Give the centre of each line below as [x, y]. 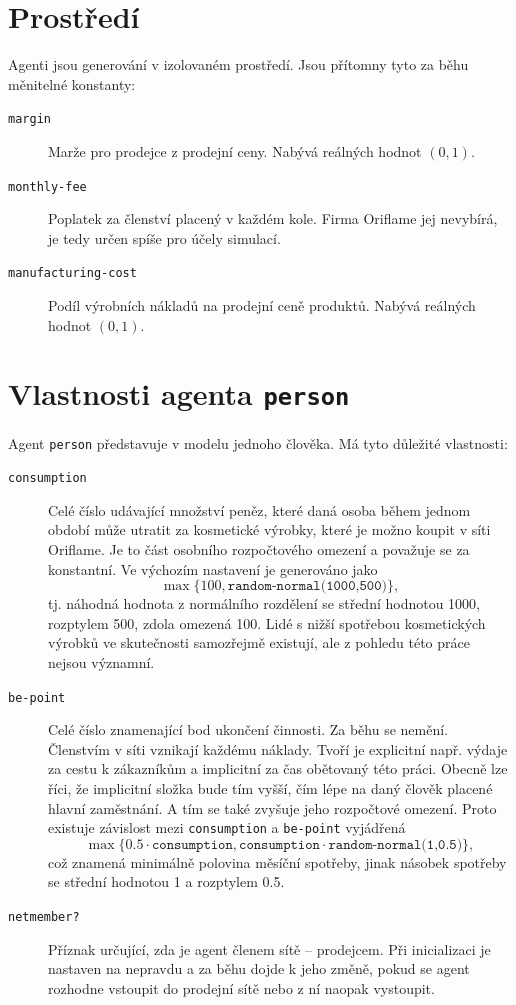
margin [29, 119]
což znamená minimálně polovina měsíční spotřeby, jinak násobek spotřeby [277, 861]
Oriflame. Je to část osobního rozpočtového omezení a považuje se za [259, 549]
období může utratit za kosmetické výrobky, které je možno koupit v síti [269, 529]
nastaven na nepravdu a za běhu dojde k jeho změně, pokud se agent [259, 968]
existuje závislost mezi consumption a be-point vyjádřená [227, 827]
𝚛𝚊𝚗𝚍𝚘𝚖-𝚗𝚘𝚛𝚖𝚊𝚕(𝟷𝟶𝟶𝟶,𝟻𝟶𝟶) [307, 586]
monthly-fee [47, 186]
